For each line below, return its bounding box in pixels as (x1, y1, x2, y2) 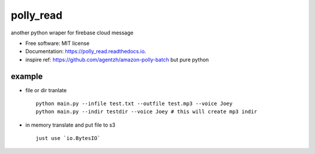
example (10, 71, 43, 81)
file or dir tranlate (25, 86, 67, 93)
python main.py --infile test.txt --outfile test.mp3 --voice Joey (36, 100, 233, 107)
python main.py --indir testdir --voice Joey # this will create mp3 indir (36, 108, 257, 115)
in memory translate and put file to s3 (25, 121, 116, 128)
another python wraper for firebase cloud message (10, 29, 134, 36)
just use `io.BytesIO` (36, 135, 101, 142)
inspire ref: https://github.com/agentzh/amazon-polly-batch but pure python (25, 56, 209, 63)
